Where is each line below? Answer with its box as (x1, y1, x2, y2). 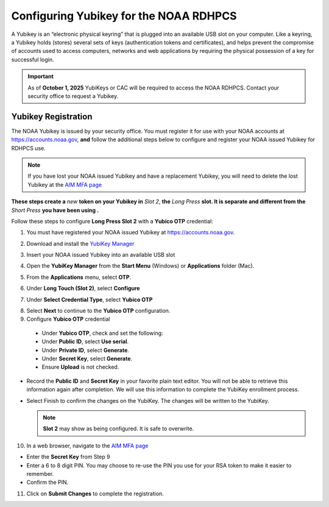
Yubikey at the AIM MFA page (27, 181, 102, 188)
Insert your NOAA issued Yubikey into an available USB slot (26, 251, 175, 259)
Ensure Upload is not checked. (41, 363, 119, 371)
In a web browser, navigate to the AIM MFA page (26, 442, 149, 449)
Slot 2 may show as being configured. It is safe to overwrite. (43, 425, 194, 432)
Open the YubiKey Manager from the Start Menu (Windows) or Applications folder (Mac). (26, 262, 255, 270)
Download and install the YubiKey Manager (26, 240, 135, 247)
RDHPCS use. (11, 144, 46, 152)
